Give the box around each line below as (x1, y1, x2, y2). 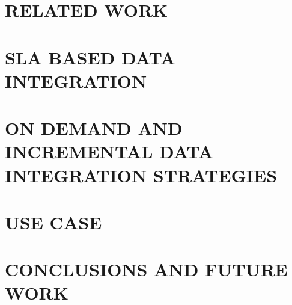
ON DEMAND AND (5, 116, 183, 140)
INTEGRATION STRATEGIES (5, 162, 278, 187)
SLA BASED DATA (5, 45, 175, 69)
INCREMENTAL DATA (5, 139, 213, 164)
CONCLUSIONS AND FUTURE (5, 257, 288, 282)
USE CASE (5, 209, 102, 234)
